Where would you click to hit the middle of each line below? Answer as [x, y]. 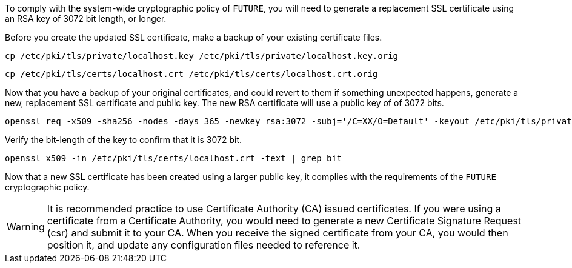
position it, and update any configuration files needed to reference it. [204, 245]
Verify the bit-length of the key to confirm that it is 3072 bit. [124, 140]
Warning [26, 227]
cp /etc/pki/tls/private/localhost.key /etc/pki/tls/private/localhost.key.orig [202, 56]
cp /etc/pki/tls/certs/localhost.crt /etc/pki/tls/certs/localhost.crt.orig [191, 74]
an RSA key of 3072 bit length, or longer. [86, 18]
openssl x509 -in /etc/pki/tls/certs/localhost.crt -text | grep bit [174, 158]
